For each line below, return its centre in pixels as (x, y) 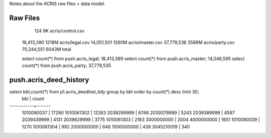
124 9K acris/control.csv (59, 31)
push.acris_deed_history (49, 80)
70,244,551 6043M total (46, 49)
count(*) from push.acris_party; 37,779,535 (66, 65)
